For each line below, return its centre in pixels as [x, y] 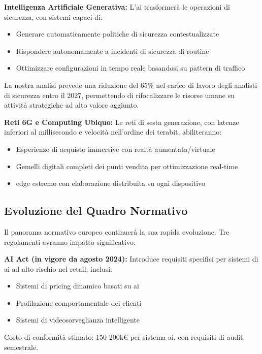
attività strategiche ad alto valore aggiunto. [72, 105]
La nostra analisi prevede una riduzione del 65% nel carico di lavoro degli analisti [131, 85]
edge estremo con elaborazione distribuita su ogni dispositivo [111, 183]
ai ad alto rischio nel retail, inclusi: [58, 268]
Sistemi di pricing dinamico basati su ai [77, 286]
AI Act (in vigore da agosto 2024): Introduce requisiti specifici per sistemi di [131, 259]
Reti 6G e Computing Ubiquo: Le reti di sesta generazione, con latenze [122, 122]
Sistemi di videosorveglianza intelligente [78, 320]
